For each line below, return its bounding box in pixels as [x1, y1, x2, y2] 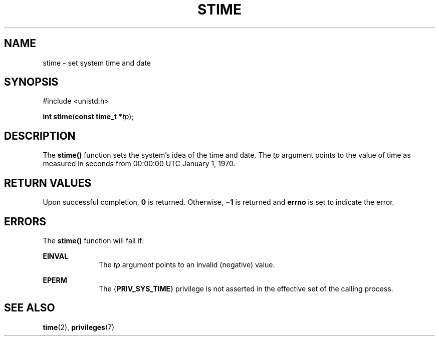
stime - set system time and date [43, 58, 151, 67]
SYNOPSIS [4, 76, 59, 89]
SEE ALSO [4, 301, 55, 314]
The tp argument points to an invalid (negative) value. [99, 260, 275, 269]
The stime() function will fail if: [43, 236, 144, 245]
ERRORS [4, 215, 47, 228]
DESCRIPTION [4, 129, 76, 142]
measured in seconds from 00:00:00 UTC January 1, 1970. [43, 159, 236, 168]
